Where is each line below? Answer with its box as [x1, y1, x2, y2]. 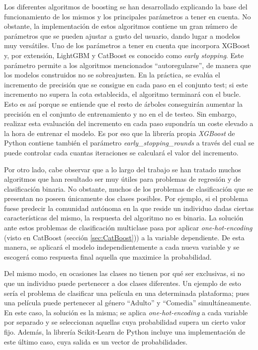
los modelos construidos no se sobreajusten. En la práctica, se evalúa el [4, 70, 220, 80]
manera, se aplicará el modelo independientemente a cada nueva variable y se [4, 242, 240, 252]
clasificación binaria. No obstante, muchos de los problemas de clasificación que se [4, 183, 254, 194]
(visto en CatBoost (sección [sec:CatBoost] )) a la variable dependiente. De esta [4, 232, 245, 242]
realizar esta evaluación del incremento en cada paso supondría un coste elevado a [4, 118, 254, 129]
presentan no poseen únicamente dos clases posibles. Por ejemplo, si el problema [4, 193, 248, 204]
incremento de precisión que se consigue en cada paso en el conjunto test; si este [4, 79, 248, 89]
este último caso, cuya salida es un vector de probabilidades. [4, 336, 188, 347]
